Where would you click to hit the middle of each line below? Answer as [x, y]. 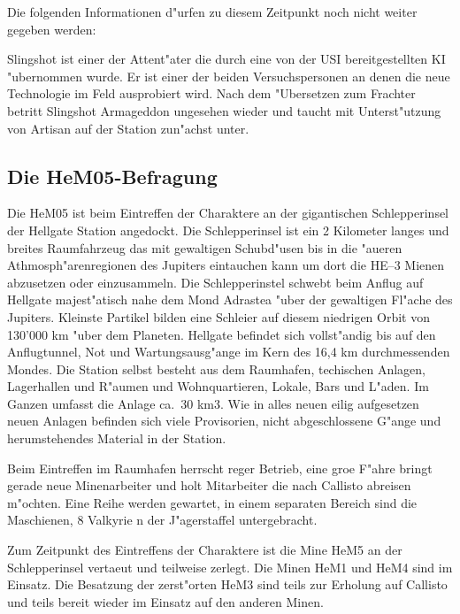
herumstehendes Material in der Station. [117, 438]
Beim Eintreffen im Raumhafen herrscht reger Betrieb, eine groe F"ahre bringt [220, 468]
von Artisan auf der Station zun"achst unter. [128, 128]
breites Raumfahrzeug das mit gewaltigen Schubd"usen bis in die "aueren [205, 247]
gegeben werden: [52, 29]
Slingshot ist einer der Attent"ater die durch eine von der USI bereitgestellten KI [226, 59]
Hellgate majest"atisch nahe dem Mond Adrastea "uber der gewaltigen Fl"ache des [230, 299]
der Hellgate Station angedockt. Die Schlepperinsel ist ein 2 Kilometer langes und [228, 230]
